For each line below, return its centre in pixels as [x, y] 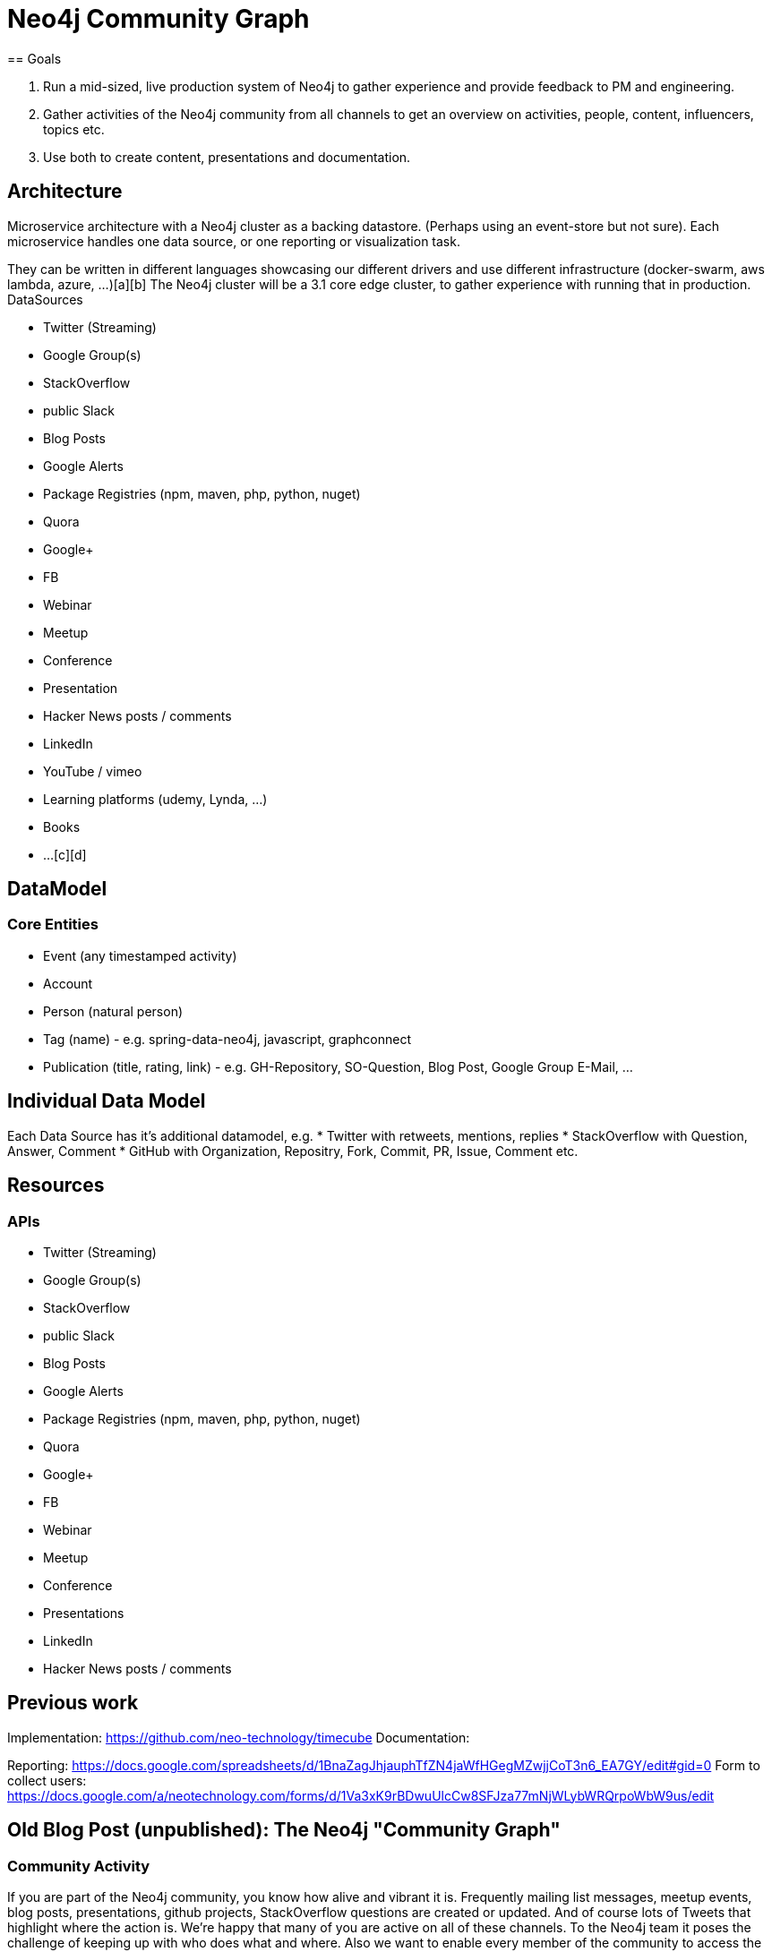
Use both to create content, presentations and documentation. [227, 157]
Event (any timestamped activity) [140, 955]
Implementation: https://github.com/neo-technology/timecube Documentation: [239, 1737]
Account [68, 983]
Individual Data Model [107, 1101]
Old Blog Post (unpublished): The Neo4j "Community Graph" [284, 1830]
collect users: [47, 1780]
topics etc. [74, 129]
